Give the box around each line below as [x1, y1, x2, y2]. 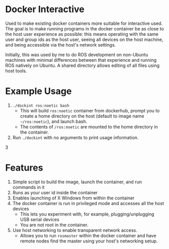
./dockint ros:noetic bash [12, 103, 70, 108]
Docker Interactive [5, 4, 85, 15]
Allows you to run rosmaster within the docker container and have [20, 232, 156, 238]
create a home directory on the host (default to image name [20, 113, 145, 119]
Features [5, 162, 43, 174]
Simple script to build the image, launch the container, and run [12, 179, 142, 185]
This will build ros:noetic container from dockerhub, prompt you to [20, 107, 160, 113]
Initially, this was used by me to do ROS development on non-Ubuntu [5, 52, 148, 58]
